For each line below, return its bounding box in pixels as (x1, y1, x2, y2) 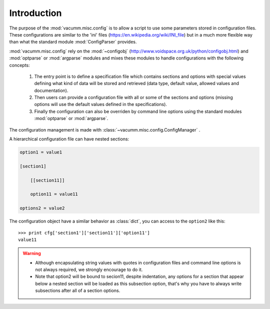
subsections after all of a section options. (35, 287, 120, 293)
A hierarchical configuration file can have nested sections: (9, 136, 129, 142)
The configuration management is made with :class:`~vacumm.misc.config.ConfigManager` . (9, 126, 200, 132)
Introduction (9, 7, 62, 18)
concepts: (9, 62, 30, 68)
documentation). (34, 87, 68, 93)
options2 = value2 (19, 205, 65, 211)
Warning (22, 250, 41, 256)
